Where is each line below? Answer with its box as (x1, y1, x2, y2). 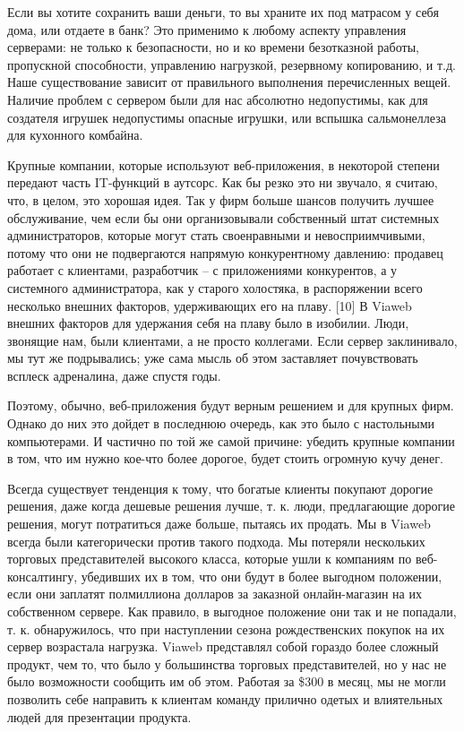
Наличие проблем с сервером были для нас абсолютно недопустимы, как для (7, 90, 428, 108)
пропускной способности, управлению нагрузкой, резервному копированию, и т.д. (7, 55, 457, 73)
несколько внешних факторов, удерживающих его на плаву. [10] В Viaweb (7, 296, 412, 314)
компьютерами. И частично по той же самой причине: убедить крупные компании (7, 431, 455, 450)
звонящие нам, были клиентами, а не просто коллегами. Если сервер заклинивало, (7, 331, 458, 349)
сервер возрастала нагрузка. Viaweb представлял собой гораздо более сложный (7, 637, 439, 656)
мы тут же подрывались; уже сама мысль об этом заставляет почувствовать (7, 349, 418, 367)
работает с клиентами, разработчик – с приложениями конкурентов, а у (7, 261, 398, 280)
